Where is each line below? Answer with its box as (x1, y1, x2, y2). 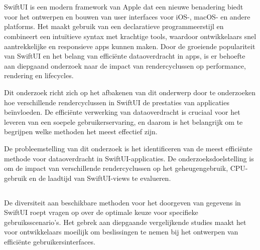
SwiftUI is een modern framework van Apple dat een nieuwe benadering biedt (4, 2, 243, 12)
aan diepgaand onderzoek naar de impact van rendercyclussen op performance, (4, 60, 246, 71)
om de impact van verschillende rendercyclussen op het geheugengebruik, (4, 163, 228, 173)
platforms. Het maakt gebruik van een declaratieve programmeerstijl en (4, 21, 224, 32)
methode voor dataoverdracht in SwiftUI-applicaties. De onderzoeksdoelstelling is (4, 153, 254, 163)
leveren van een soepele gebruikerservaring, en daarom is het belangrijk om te (4, 116, 243, 127)
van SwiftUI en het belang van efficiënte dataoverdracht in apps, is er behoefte (4, 51, 245, 61)
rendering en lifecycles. (4, 70, 74, 81)
